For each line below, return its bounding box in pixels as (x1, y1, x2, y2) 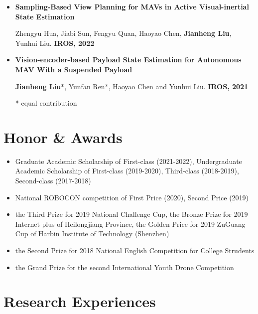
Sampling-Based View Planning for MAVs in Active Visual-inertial (15, 1, 249, 11)
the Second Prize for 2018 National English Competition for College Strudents (15, 245, 255, 256)
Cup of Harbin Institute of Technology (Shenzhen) (15, 228, 169, 239)
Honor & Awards (3, 127, 123, 147)
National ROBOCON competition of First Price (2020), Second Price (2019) (15, 192, 249, 202)
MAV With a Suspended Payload (15, 64, 132, 74)
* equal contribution (15, 98, 77, 108)
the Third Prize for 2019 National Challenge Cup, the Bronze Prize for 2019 (15, 209, 248, 219)
